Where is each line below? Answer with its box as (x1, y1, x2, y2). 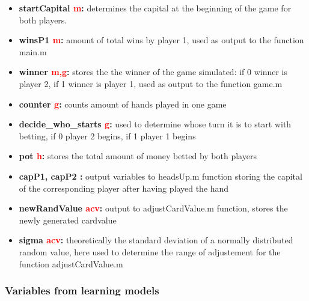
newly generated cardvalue (19, 213, 117, 226)
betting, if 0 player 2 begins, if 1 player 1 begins (19, 129, 196, 142)
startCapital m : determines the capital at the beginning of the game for (19, 2, 292, 14)
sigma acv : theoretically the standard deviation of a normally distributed (19, 234, 293, 246)
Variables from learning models (5, 283, 159, 298)
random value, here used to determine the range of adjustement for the (19, 245, 281, 258)
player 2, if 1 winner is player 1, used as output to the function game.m (19, 77, 283, 90)
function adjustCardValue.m (19, 257, 123, 270)
